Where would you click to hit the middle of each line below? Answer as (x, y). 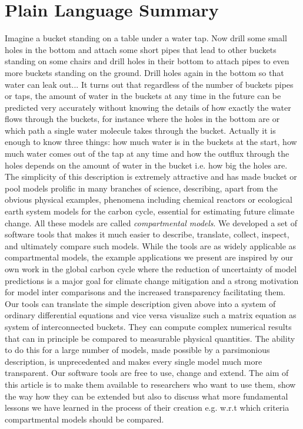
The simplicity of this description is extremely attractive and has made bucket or (151, 176)
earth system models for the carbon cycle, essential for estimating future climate (150, 211)
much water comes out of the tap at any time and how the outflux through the (147, 154)
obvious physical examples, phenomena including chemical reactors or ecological (149, 199)
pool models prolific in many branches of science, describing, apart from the (141, 188)
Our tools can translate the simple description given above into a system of (140, 303)
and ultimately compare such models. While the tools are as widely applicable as (151, 245)
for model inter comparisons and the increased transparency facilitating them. (145, 292)
